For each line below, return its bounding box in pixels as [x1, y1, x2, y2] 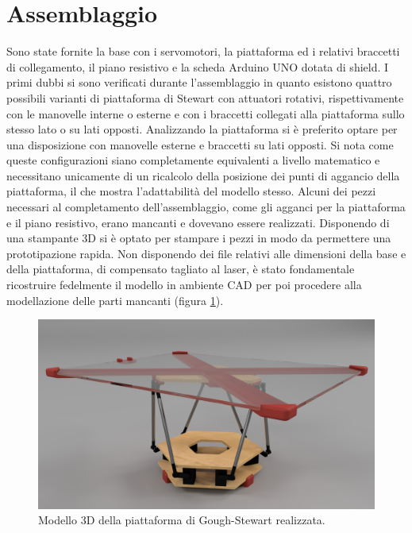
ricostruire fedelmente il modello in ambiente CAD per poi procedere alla [6, 276, 362, 293]
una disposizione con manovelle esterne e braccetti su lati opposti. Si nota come [6, 136, 394, 153]
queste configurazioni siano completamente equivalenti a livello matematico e [6, 152, 380, 168]
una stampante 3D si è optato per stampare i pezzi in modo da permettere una [6, 230, 391, 246]
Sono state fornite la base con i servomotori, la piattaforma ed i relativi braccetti [6, 43, 400, 60]
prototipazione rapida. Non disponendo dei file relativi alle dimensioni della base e [6, 245, 406, 261]
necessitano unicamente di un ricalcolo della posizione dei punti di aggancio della [6, 167, 400, 183]
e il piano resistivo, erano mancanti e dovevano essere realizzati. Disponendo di [6, 214, 390, 230]
